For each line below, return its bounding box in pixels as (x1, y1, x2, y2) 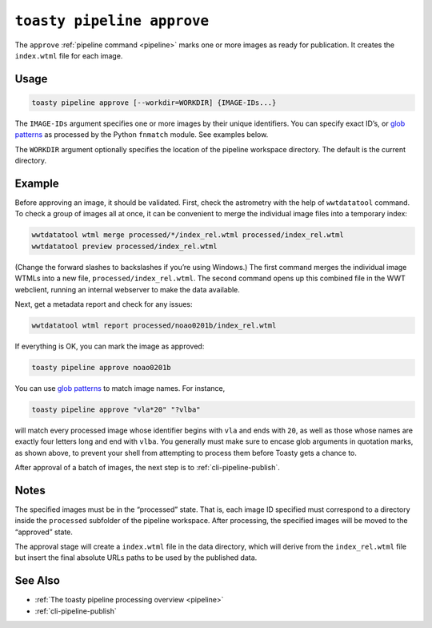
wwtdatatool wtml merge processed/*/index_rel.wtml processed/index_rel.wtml (31, 231, 344, 240)
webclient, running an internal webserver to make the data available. (14, 284, 240, 294)
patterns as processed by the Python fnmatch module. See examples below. (14, 130, 269, 139)
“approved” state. (14, 527, 74, 537)
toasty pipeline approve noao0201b (31, 363, 171, 372)
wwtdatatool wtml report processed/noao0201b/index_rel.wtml (31, 320, 277, 330)
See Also (14, 574, 60, 588)
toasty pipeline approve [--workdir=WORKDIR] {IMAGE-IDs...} (31, 98, 277, 107)
